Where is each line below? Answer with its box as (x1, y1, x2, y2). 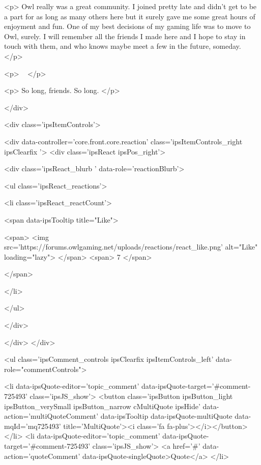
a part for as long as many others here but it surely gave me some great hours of (4, 11, 255, 21)
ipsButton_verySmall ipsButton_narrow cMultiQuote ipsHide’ (4, 400, 200, 411)
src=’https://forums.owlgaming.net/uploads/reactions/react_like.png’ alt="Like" (4, 241, 258, 252)
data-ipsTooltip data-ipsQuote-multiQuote (100, 411, 233, 421)
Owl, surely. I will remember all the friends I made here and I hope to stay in (4, 30, 246, 41)
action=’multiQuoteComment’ (4, 411, 99, 421)
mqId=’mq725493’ (4, 420, 61, 431)
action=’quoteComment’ (4, 450, 80, 461)
